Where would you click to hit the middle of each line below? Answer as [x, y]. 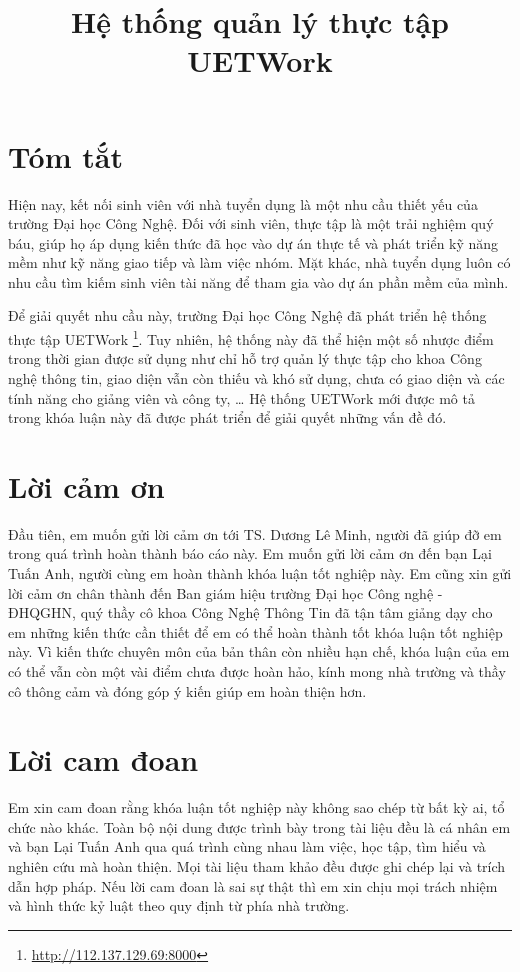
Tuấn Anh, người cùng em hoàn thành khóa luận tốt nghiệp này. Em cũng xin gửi [260, 573]
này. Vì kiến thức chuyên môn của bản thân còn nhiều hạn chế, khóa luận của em [259, 651]
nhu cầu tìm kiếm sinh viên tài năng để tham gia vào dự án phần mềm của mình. [258, 281]
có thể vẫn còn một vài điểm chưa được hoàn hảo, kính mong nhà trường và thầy [257, 670]
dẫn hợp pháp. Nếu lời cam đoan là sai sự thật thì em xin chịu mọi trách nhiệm [253, 885]
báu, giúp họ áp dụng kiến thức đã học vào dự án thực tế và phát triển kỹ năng [253, 242]
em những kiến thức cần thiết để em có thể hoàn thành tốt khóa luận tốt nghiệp [255, 631]
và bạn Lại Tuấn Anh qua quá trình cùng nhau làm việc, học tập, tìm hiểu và [247, 846]
